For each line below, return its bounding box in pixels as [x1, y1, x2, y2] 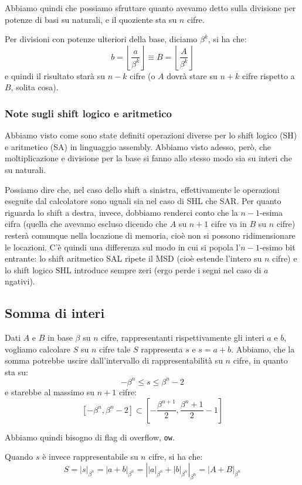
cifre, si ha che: [148, 450, 203, 463]
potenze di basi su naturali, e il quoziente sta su [5, 13, 177, 25]
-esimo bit [259, 240, 296, 253]
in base [47, 331, 73, 344]
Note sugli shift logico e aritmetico [5, 106, 172, 120]
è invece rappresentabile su [42, 450, 138, 463]
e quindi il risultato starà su [5, 69, 106, 82]
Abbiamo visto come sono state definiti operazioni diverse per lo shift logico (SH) [5, 129, 297, 141]
